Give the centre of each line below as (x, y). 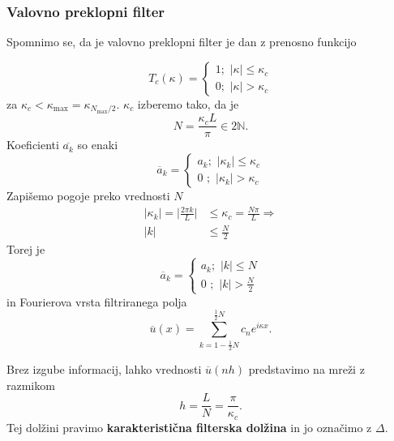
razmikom (31, 385)
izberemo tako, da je (188, 103)
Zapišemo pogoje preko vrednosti (88, 195)
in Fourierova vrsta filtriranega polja (97, 301)
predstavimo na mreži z (306, 368)
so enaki (98, 145)
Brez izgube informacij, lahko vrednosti (104, 368)
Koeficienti (33, 145)
